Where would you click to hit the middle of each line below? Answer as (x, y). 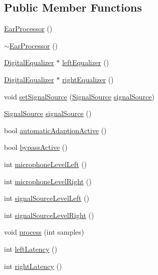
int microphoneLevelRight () (48, 181)
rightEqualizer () (88, 79)
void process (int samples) (44, 232)
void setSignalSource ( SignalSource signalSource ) (80, 96)
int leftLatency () (31, 249)
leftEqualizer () (86, 62)
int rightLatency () (33, 266)
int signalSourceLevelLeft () (47, 198)
